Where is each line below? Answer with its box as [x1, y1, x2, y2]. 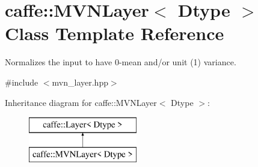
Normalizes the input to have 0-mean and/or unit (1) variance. [5, 56, 236, 68]
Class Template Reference [5, 21, 224, 45]
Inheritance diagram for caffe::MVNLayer [5, 96, 157, 108]
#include [5, 75, 38, 88]
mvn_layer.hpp [52, 75, 108, 88]
